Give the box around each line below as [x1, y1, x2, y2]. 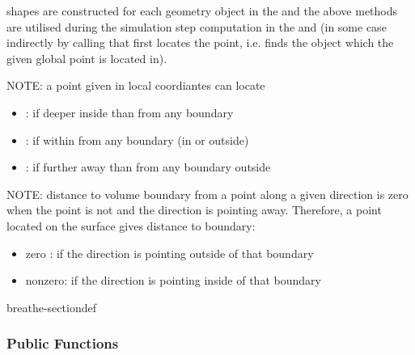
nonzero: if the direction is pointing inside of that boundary [25, 272, 321, 289]
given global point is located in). [6, 49, 167, 66]
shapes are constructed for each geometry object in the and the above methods [6, 2, 398, 19]
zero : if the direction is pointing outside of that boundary [25, 244, 314, 261]
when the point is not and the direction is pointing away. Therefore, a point [6, 201, 382, 218]
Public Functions [6, 333, 119, 353]
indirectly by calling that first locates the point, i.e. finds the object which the [6, 34, 394, 51]
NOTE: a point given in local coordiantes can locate [6, 77, 265, 94]
